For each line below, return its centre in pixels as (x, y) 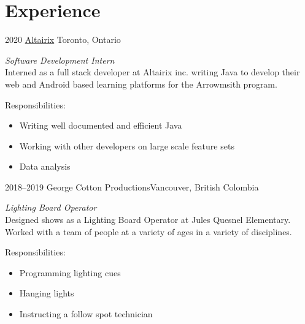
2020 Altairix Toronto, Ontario (63, 40)
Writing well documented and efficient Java (101, 125)
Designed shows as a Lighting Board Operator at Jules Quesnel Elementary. (148, 220)
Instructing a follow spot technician (86, 314)
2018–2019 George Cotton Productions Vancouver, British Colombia (132, 186)
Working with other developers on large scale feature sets (127, 145)
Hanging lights (47, 293)
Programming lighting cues (70, 272)
